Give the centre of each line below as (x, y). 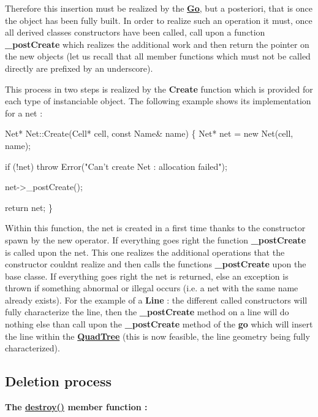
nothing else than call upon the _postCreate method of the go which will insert (159, 324)
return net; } (29, 207)
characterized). (32, 348)
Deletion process (58, 381)
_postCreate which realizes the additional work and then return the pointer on (157, 44)
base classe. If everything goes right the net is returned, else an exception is (147, 276)
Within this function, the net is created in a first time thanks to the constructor (155, 228)
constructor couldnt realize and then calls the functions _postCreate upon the (156, 264)
